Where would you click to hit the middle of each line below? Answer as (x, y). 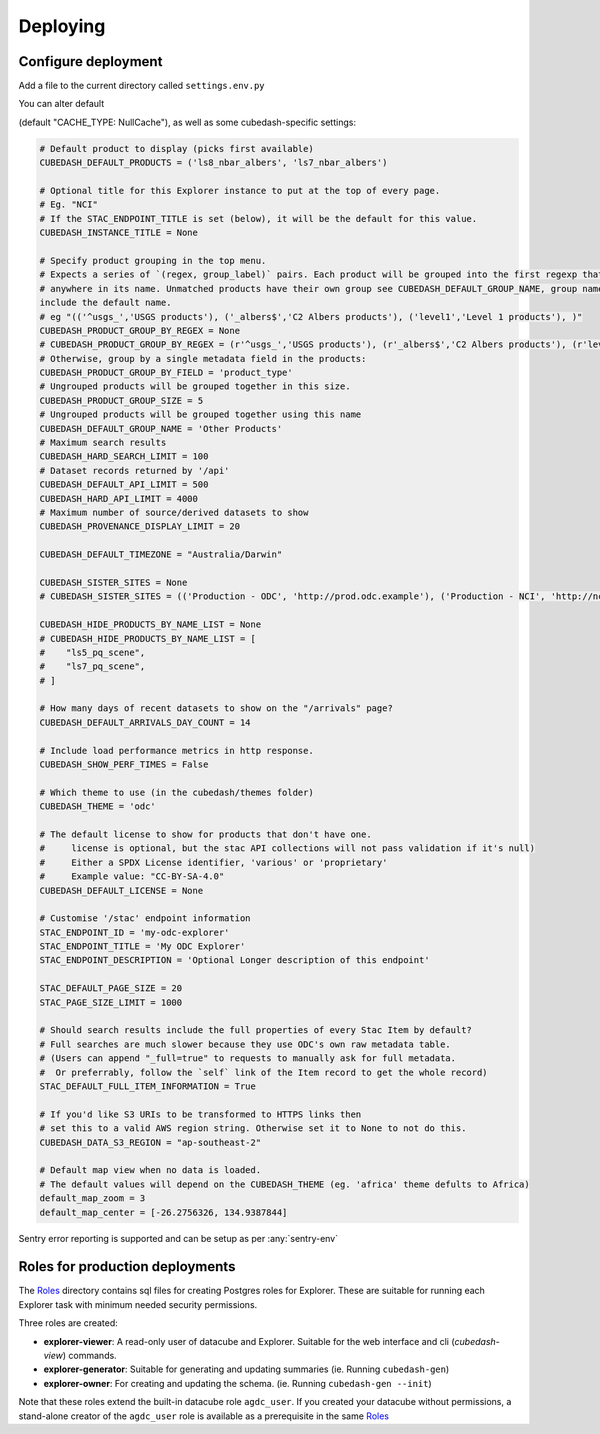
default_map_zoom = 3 (92, 1198)
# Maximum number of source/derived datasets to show (174, 512)
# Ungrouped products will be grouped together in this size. (195, 386)
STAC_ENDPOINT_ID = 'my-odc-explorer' (134, 932)
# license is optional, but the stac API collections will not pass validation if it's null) (287, 848)
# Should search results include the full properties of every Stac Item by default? (255, 1030)
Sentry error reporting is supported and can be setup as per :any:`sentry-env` (178, 1238)
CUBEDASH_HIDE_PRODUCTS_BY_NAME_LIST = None (150, 624)
